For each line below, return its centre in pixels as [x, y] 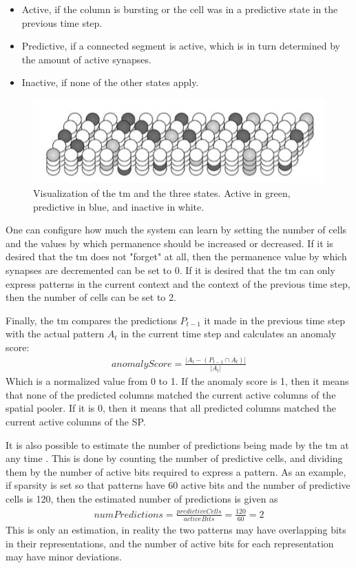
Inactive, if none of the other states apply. [110, 82]
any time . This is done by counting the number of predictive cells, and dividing [174, 458]
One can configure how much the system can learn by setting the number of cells [176, 230]
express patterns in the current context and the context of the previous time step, [178, 283]
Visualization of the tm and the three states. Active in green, [162, 193]
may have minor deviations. [64, 557]
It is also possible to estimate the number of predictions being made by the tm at [177, 444]
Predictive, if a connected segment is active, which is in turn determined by [181, 46]
